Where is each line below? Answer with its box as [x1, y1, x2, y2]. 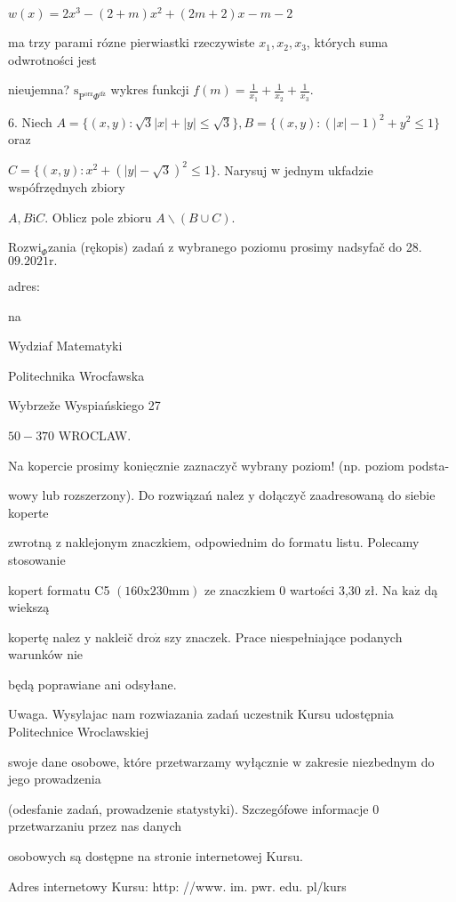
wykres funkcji [110, 80, 189, 99]
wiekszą [8, 598, 50, 616]
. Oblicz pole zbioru [44, 207, 152, 226]
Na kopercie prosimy [8, 455, 120, 474]
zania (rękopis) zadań [47, 238, 164, 256]
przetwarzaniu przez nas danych [8, 817, 182, 835]
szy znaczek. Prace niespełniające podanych [164, 627, 403, 646]
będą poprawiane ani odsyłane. [8, 674, 177, 693]
